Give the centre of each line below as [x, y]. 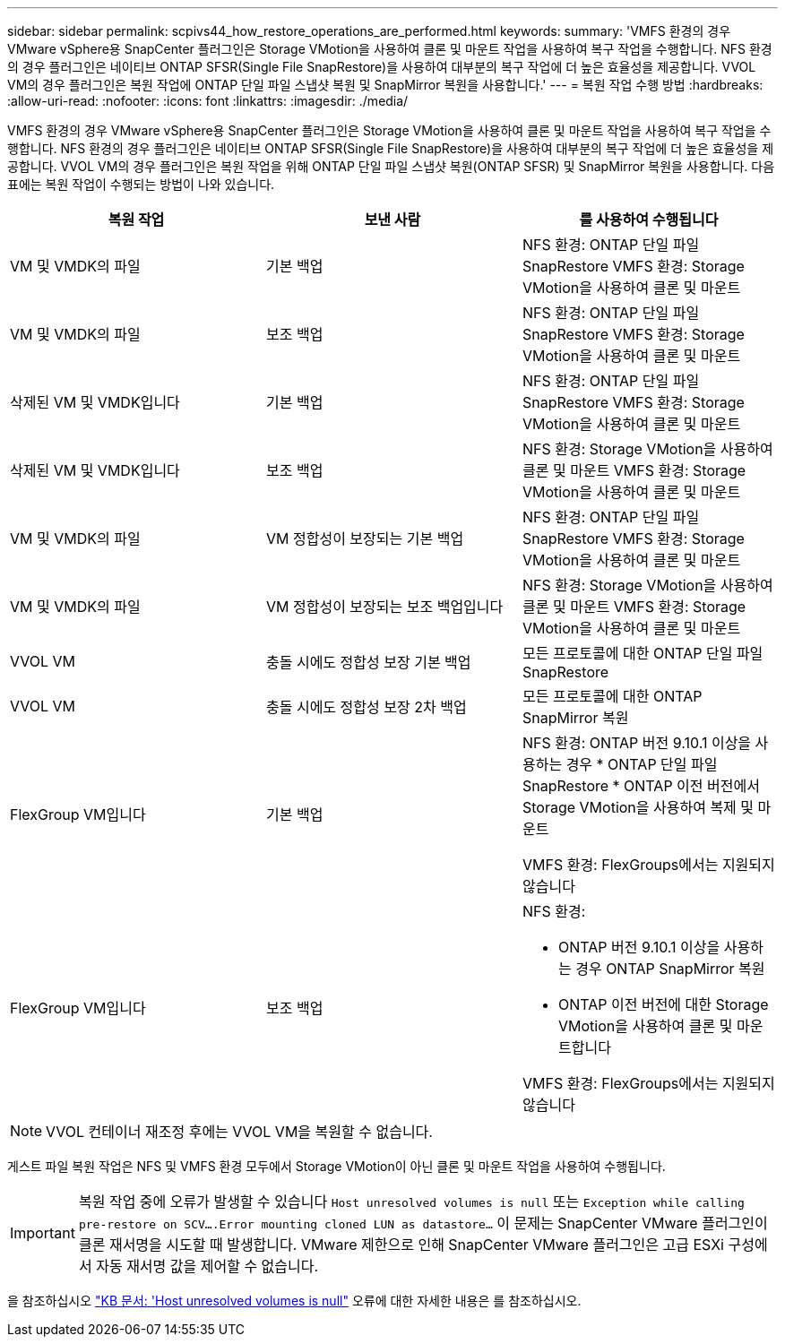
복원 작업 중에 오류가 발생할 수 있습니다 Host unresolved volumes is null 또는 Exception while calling [411, 1202]
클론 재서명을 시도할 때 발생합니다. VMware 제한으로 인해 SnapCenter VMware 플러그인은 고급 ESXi [401, 1245]
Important [43, 1233]
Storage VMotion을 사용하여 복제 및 [638, 807]
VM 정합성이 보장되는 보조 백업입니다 [384, 607]
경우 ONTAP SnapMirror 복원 [670, 969]
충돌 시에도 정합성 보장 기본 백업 [368, 662]
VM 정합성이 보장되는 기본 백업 [365, 538]
